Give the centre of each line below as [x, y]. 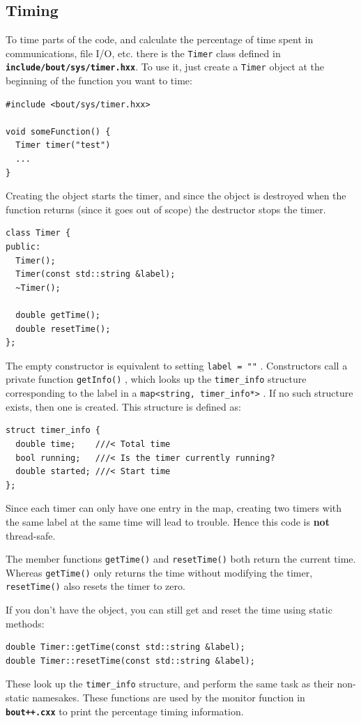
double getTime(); [58, 315]
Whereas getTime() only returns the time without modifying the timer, [159, 572]
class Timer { [38, 233]
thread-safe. [31, 535]
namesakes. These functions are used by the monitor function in [169, 698]
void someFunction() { [58, 131]
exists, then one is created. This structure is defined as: [123, 406]
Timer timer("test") [63, 145]
